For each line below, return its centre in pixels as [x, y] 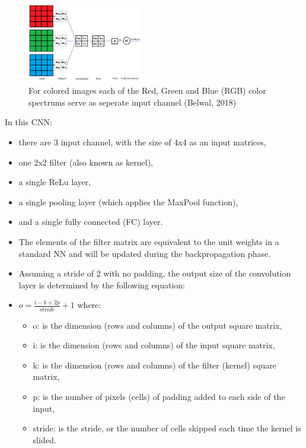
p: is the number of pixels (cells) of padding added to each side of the [159, 397]
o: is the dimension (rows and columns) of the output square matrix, [157, 325]
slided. [44, 439]
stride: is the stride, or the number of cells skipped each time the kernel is [167, 428]
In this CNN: [28, 122]
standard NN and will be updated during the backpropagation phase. [145, 253]
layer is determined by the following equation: [102, 285]
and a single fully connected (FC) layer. [91, 222]
